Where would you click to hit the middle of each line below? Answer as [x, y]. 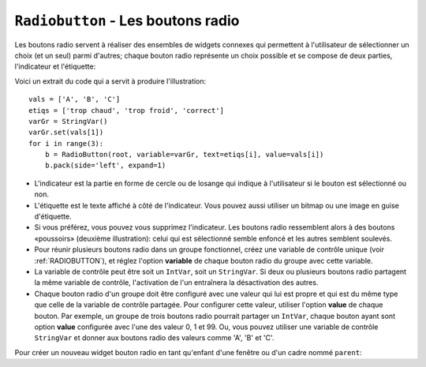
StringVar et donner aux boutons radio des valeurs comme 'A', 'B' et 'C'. [154, 338]
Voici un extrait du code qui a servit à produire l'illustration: [110, 81]
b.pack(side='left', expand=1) [105, 165]
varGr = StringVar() [68, 121]
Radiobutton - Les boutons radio [127, 21]
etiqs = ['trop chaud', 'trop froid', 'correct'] [127, 110]
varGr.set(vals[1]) [66, 133]
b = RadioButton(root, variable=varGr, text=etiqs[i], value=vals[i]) [184, 155]
